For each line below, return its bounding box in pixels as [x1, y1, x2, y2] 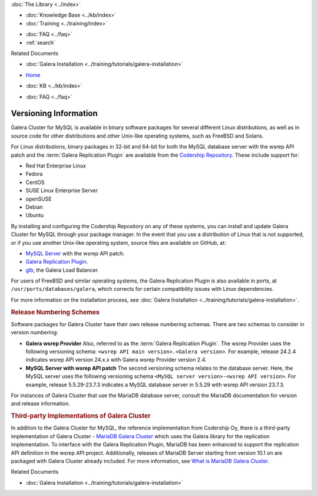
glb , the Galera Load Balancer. [25, 266, 100, 274]
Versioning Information [11, 109, 98, 119]
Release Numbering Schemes [11, 308, 100, 316]
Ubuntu [25, 212, 44, 219]
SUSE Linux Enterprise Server [25, 187, 98, 194]
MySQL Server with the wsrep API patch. [25, 249, 125, 257]
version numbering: [11, 329, 58, 336]
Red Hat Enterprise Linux [25, 162, 87, 169]
